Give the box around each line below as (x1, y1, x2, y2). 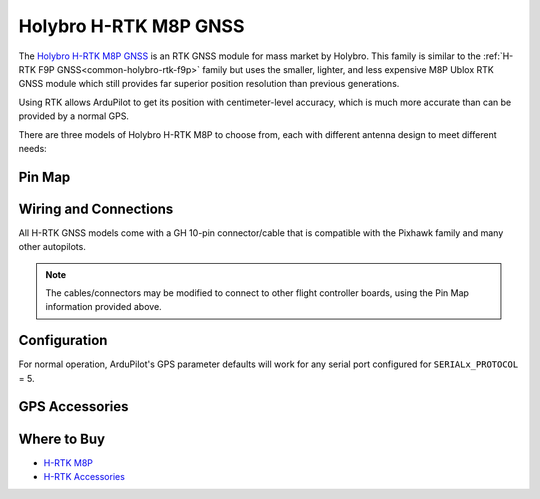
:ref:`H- (483, 50, 514, 62)
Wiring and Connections (18, 200, 174, 217)
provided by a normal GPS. (18, 110, 130, 122)
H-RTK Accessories (43, 470, 125, 482)
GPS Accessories (18, 398, 129, 415)
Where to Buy (18, 430, 105, 447)
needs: (18, 142, 47, 154)
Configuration (18, 332, 108, 349)
